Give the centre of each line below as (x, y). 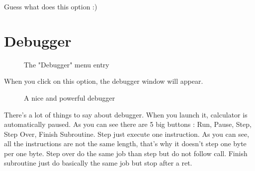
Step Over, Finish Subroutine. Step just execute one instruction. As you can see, (127, 134)
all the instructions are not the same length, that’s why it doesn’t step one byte (125, 143)
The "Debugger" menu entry (67, 64)
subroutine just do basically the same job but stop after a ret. (98, 163)
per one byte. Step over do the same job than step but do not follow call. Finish (126, 153)
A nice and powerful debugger (70, 97)
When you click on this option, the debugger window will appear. (104, 81)
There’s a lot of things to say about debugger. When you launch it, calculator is (126, 114)
